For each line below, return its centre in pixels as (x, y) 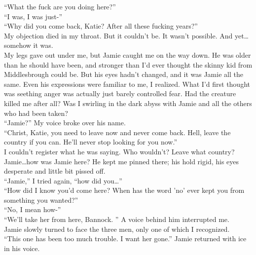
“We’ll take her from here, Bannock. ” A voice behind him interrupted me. (117, 219)
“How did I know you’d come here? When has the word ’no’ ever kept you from (124, 190)
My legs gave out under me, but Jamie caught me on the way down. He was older (128, 55)
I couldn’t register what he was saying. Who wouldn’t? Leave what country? (119, 151)
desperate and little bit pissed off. (55, 171)
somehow (18, 45)
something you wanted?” (41, 200)
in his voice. (22, 248)
